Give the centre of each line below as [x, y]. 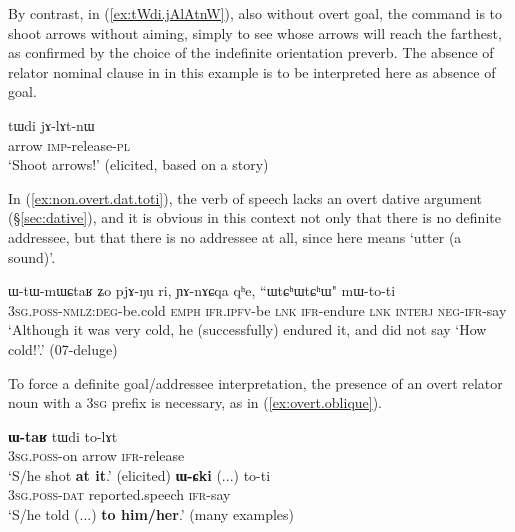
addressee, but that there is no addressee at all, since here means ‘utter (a [235, 236]
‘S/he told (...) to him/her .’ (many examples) [151, 514]
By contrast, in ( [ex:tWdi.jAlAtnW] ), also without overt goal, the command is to [255, 13]
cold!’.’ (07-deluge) [63, 348]
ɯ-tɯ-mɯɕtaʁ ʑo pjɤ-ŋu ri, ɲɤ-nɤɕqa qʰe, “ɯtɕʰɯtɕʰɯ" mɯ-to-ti [202, 290]
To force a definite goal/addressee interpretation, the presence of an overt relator [255, 382]
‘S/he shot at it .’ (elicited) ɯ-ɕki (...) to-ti [139, 474]
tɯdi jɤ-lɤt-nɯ [51, 124]
